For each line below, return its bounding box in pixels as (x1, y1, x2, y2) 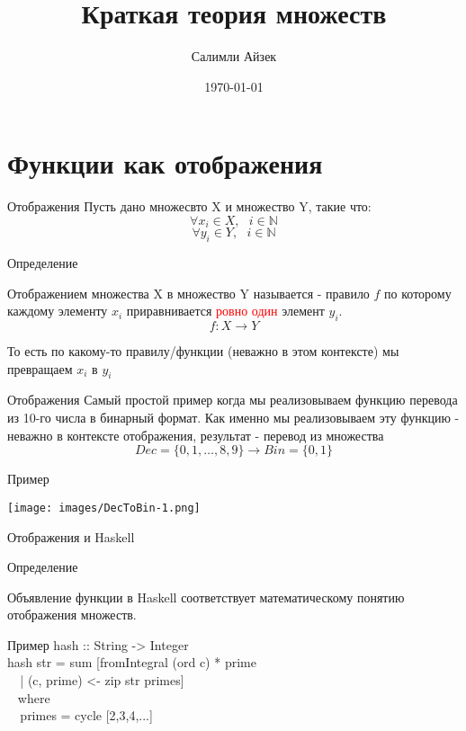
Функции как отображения (7, 145, 323, 182)
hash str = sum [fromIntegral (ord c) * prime (7, 653, 256, 672)
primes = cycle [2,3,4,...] (20, 706, 153, 725)
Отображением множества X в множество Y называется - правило (7, 283, 370, 302)
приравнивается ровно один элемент (126, 301, 325, 320)
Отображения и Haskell (7, 527, 135, 546)
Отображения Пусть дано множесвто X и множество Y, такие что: (7, 197, 372, 216)
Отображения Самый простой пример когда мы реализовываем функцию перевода (7, 390, 458, 409)
